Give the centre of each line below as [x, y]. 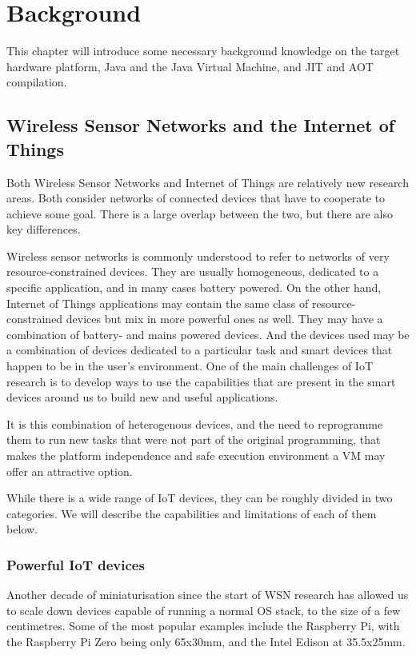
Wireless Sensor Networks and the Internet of [201, 125]
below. [22, 529]
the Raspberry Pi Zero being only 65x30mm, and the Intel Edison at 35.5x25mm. [206, 641]
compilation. [37, 82]
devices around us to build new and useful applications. [142, 397]
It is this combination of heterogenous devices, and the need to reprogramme [195, 423]
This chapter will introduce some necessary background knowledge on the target [203, 51]
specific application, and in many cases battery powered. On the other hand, [194, 288]
